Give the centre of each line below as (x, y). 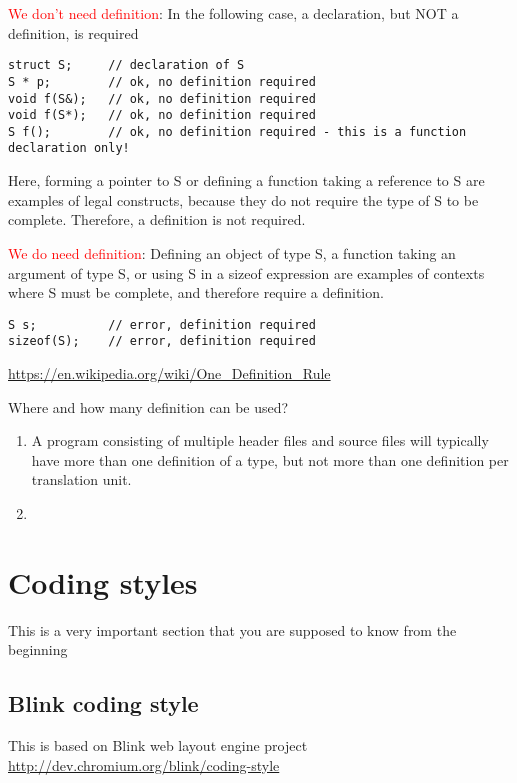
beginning (38, 649)
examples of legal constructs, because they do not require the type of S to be (243, 199)
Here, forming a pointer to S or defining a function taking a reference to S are (246, 180)
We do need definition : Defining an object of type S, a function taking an (232, 252)
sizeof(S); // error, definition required (162, 341)
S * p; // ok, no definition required (162, 81)
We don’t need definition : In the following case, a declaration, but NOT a (233, 13)
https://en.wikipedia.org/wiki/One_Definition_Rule (169, 373)
